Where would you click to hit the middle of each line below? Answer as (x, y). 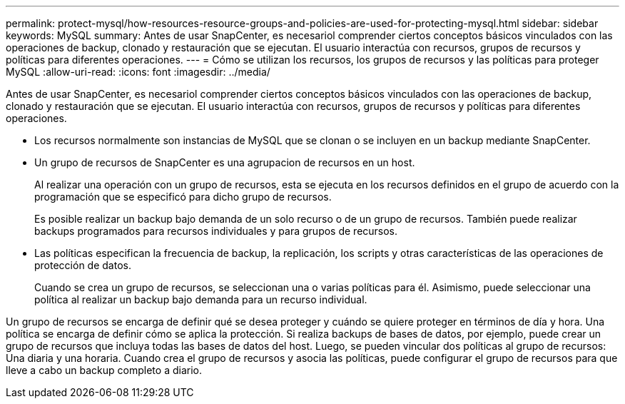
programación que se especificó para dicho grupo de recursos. (183, 197)
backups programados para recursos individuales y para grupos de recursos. (216, 231)
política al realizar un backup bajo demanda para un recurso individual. (201, 299)
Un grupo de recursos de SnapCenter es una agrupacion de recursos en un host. (225, 162)
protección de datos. (83, 265)
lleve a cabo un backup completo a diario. (104, 370)
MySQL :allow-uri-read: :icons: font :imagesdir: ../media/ (138, 72)
